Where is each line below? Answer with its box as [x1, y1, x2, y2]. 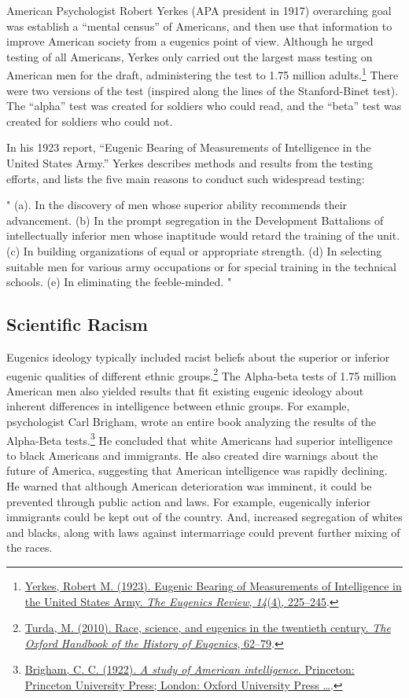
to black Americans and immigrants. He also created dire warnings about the [6, 446, 378, 463]
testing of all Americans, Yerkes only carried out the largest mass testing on [6, 48, 373, 64]
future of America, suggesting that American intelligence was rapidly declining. [6, 462, 388, 479]
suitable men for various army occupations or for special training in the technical [6, 258, 397, 274]
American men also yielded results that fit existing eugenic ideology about [6, 382, 364, 399]
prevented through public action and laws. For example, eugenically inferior [6, 493, 370, 509]
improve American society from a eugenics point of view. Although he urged [6, 33, 374, 50]
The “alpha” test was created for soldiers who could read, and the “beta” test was [6, 97, 402, 114]
